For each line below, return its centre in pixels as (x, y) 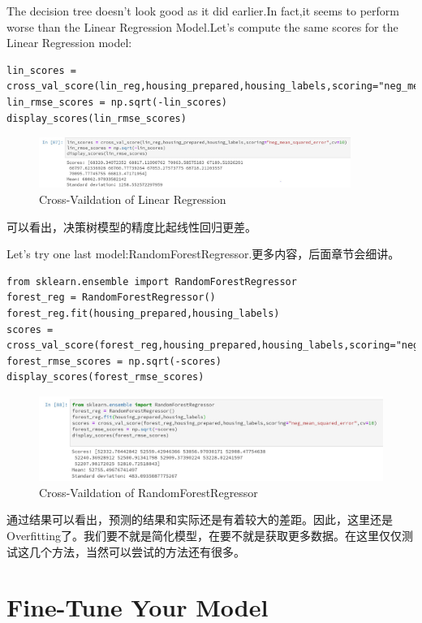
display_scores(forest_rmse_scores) (105, 377)
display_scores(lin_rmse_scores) (97, 118)
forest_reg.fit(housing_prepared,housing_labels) (143, 313)
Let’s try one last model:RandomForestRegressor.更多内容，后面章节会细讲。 (203, 254)
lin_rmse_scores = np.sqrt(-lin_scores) (117, 102)
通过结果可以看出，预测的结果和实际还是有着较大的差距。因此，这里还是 (200, 519)
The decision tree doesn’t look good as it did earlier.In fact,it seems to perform (203, 11)
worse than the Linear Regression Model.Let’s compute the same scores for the (202, 26)
